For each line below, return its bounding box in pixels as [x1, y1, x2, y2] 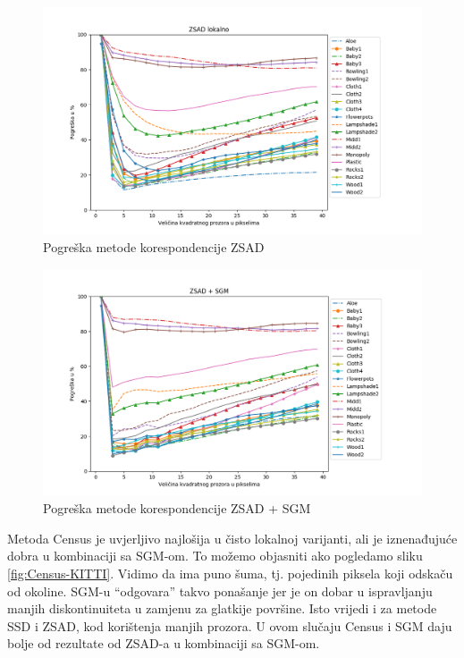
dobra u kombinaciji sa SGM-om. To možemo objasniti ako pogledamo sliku [7, 546, 423, 565]
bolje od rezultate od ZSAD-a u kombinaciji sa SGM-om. [7, 634, 320, 653]
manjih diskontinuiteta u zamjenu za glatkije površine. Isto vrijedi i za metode [7, 599, 437, 618]
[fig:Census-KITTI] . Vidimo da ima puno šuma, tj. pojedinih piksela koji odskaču [7, 564, 453, 583]
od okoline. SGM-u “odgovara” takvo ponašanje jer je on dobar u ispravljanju [7, 581, 433, 600]
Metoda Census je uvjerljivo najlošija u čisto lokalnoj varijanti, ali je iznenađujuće [7, 528, 458, 547]
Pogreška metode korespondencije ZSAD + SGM [43, 499, 311, 518]
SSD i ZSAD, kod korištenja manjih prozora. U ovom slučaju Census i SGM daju [7, 616, 452, 635]
